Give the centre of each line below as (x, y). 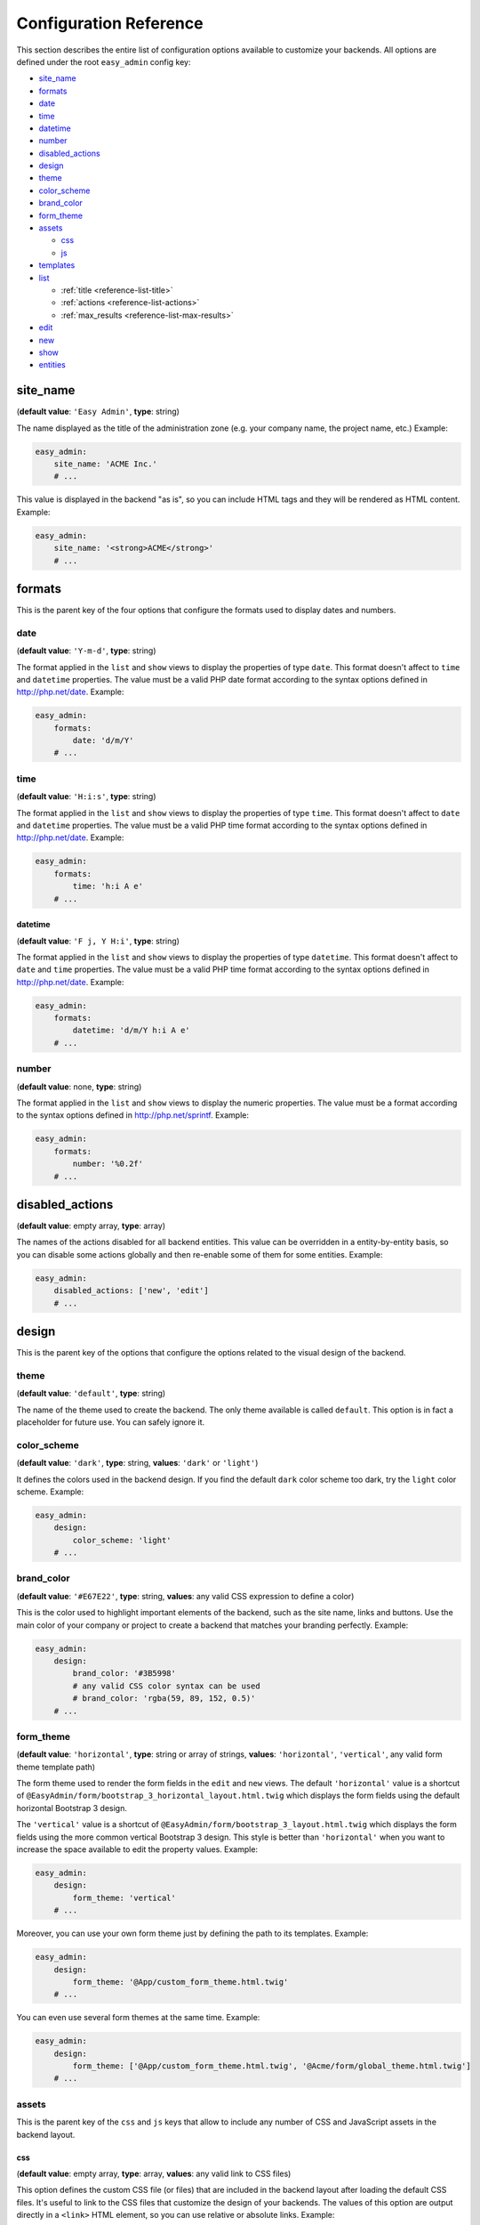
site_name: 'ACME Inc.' (105, 464)
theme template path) (56, 1767)
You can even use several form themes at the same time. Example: (138, 2018)
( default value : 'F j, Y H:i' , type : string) (98, 941)
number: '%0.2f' (108, 1164)
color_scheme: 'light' (122, 1540)
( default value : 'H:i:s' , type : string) (86, 797)
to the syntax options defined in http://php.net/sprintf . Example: (132, 1115)
